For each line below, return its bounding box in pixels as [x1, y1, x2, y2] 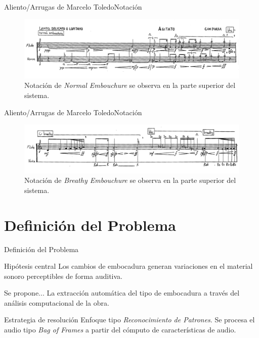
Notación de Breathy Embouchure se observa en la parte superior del [24, 175, 236, 185]
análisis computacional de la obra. [4, 297, 109, 308]
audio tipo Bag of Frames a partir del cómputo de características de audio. [4, 324, 236, 335]
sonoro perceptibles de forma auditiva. [4, 270, 123, 281]
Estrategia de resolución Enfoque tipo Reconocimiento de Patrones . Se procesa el [4, 314, 255, 325]
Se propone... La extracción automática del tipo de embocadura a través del [4, 287, 240, 298]
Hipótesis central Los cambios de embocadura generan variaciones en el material [4, 261, 253, 271]
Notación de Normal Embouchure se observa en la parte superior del [24, 80, 236, 90]
